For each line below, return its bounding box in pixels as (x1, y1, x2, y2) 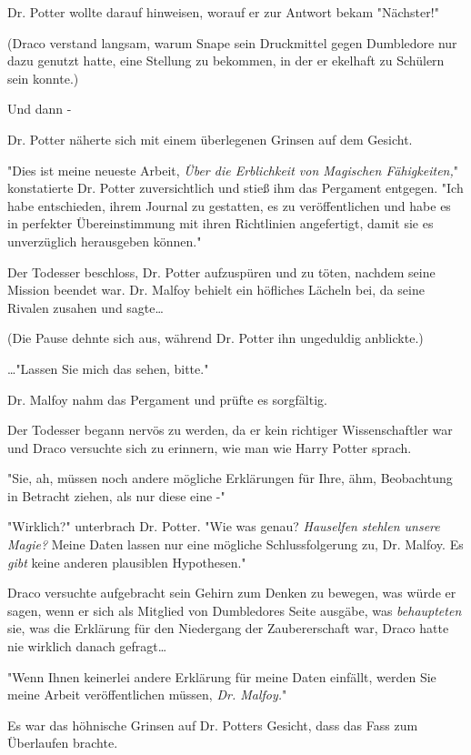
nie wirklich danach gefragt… (7, 637, 167, 656)
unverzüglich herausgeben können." (7, 231, 202, 250)
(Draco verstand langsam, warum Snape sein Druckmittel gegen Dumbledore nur (7, 33, 457, 52)
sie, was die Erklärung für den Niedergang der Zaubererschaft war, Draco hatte (7, 619, 449, 638)
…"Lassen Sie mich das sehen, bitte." (7, 358, 209, 377)
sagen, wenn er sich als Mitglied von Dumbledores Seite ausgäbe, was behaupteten (7, 600, 462, 619)
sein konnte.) (7, 68, 79, 87)
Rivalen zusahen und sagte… (7, 297, 164, 317)
